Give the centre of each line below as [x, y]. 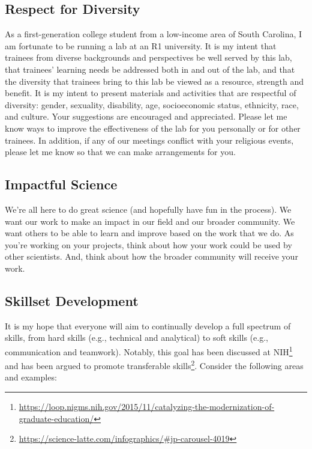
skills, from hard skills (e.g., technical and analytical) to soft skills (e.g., [136, 338]
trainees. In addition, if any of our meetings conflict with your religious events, [149, 140]
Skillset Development [72, 300]
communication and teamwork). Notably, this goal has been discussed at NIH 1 [149, 350]
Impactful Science [61, 184]
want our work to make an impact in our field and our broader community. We [150, 221]
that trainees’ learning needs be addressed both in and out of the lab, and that [150, 69]
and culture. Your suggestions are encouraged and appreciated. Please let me [146, 116]
